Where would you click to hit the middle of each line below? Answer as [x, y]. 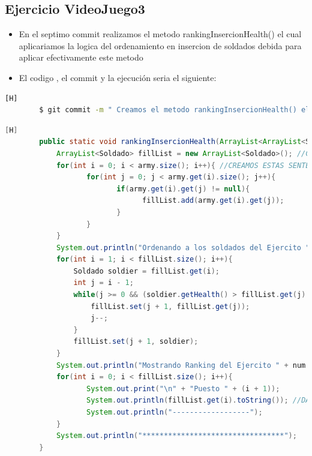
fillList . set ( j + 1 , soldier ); [136, 342]
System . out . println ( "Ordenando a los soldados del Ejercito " [183, 247]
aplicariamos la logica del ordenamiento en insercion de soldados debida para [160, 45]
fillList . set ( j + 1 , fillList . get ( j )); [170, 306]
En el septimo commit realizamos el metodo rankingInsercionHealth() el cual [160, 34]
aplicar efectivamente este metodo [81, 57]
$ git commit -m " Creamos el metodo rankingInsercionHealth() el [175, 110]
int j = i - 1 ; [103, 283]
